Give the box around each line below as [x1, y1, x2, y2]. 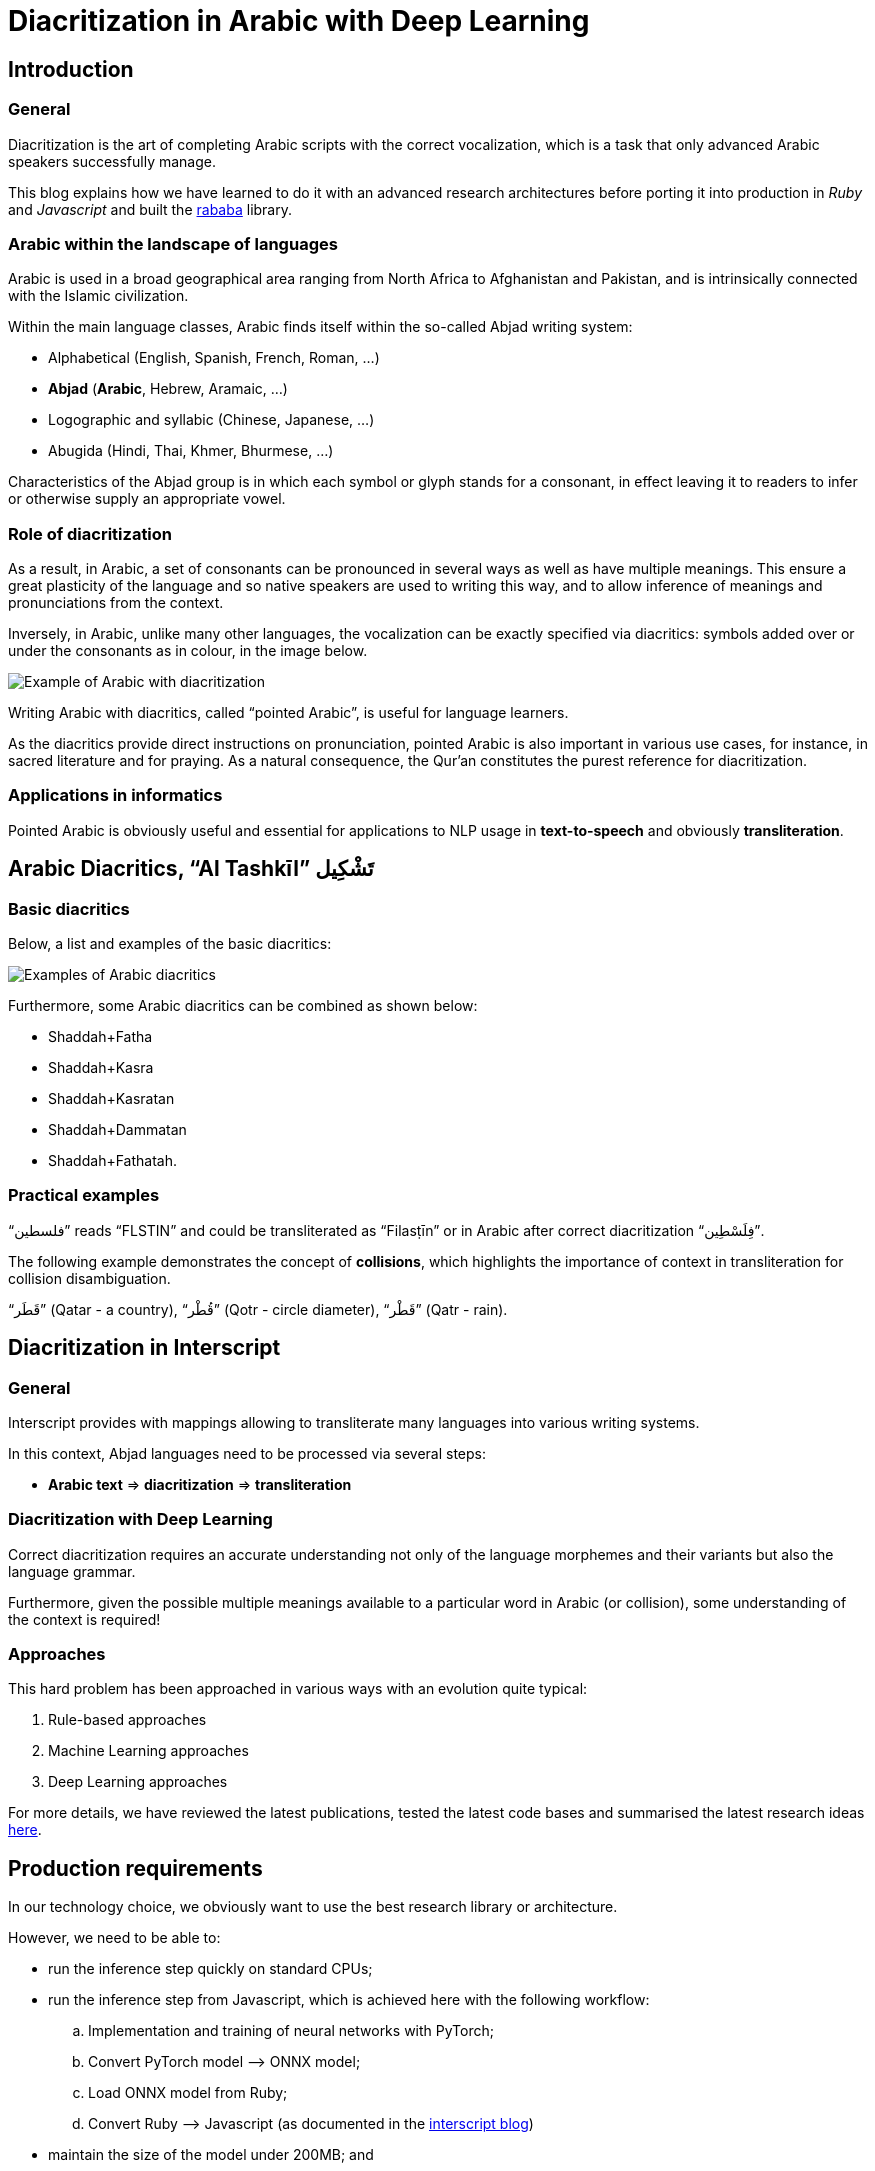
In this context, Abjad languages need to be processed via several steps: [8, 1444, 486, 1462]
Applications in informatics [8, 785, 223, 806]
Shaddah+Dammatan [48, 1121, 187, 1139]
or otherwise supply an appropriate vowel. [8, 490, 286, 508]
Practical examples [8, 1185, 160, 1206]
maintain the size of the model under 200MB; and [48, 2146, 374, 2164]
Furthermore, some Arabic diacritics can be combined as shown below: [8, 997, 478, 1015]
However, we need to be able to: [8, 1929, 221, 1947]
